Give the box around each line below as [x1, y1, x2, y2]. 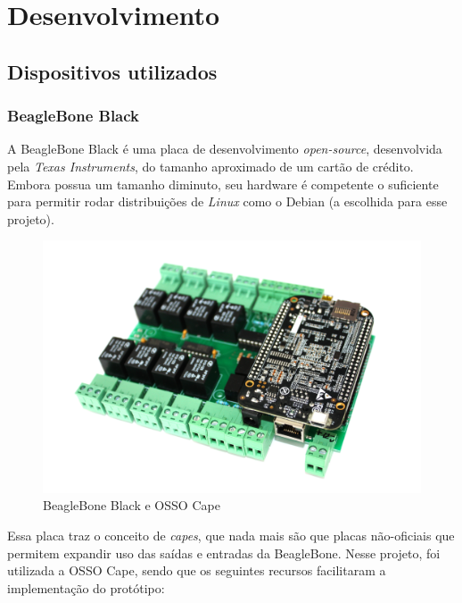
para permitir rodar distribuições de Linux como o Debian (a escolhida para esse [7, 192, 448, 211]
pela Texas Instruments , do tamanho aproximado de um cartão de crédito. [7, 156, 414, 175]
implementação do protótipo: [7, 578, 165, 597]
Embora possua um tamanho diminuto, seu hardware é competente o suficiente [7, 174, 439, 193]
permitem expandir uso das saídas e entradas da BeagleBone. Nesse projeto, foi [7, 543, 441, 562]
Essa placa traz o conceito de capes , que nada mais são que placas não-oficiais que [7, 525, 455, 544]
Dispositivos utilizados [7, 57, 218, 85]
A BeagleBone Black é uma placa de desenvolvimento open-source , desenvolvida [7, 139, 442, 158]
